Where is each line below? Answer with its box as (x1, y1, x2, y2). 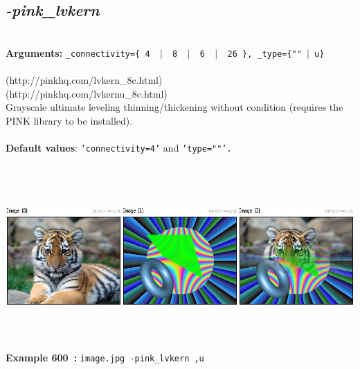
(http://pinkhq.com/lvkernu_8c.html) (6, 86, 168, 100)
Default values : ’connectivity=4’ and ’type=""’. (6, 141, 232, 155)
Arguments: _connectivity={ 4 (6, 45, 150, 60)
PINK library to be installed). (6, 113, 133, 127)
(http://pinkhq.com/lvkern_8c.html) (6, 73, 163, 87)
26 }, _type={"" (227, 48, 302, 59)
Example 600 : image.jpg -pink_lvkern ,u (6, 350, 204, 364)
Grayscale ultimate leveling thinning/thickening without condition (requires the (6, 100, 343, 114)
